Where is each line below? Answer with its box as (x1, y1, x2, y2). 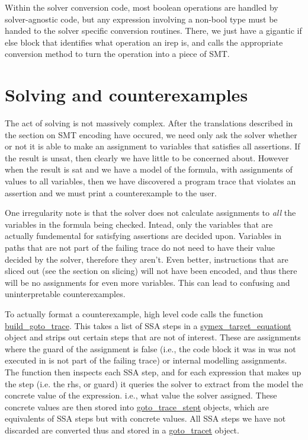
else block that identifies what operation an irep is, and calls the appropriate (5, 36, 283, 48)
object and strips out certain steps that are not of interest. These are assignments (5, 331, 301, 343)
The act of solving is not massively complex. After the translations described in (5, 117, 293, 129)
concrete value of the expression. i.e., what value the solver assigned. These (5, 389, 277, 401)
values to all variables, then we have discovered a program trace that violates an (5, 175, 296, 187)
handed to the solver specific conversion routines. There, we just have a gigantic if (5, 24, 302, 37)
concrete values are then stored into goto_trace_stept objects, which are (5, 400, 269, 413)
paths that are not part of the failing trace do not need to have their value (5, 241, 275, 254)
